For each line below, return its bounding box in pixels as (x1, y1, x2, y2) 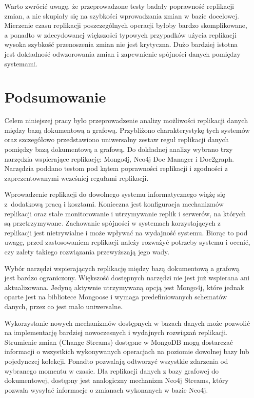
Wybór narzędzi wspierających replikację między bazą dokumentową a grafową (4, 263, 239, 273)
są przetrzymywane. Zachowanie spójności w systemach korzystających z (4, 218, 221, 228)
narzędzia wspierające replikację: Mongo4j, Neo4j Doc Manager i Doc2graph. (4, 153, 234, 164)
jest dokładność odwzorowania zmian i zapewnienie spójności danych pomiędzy (4, 48, 241, 59)
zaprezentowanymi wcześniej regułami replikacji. (4, 172, 149, 183)
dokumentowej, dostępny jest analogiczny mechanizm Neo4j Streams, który (4, 375, 229, 385)
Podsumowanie (4, 87, 106, 107)
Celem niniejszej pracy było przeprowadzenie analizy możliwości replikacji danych (4, 115, 248, 126)
